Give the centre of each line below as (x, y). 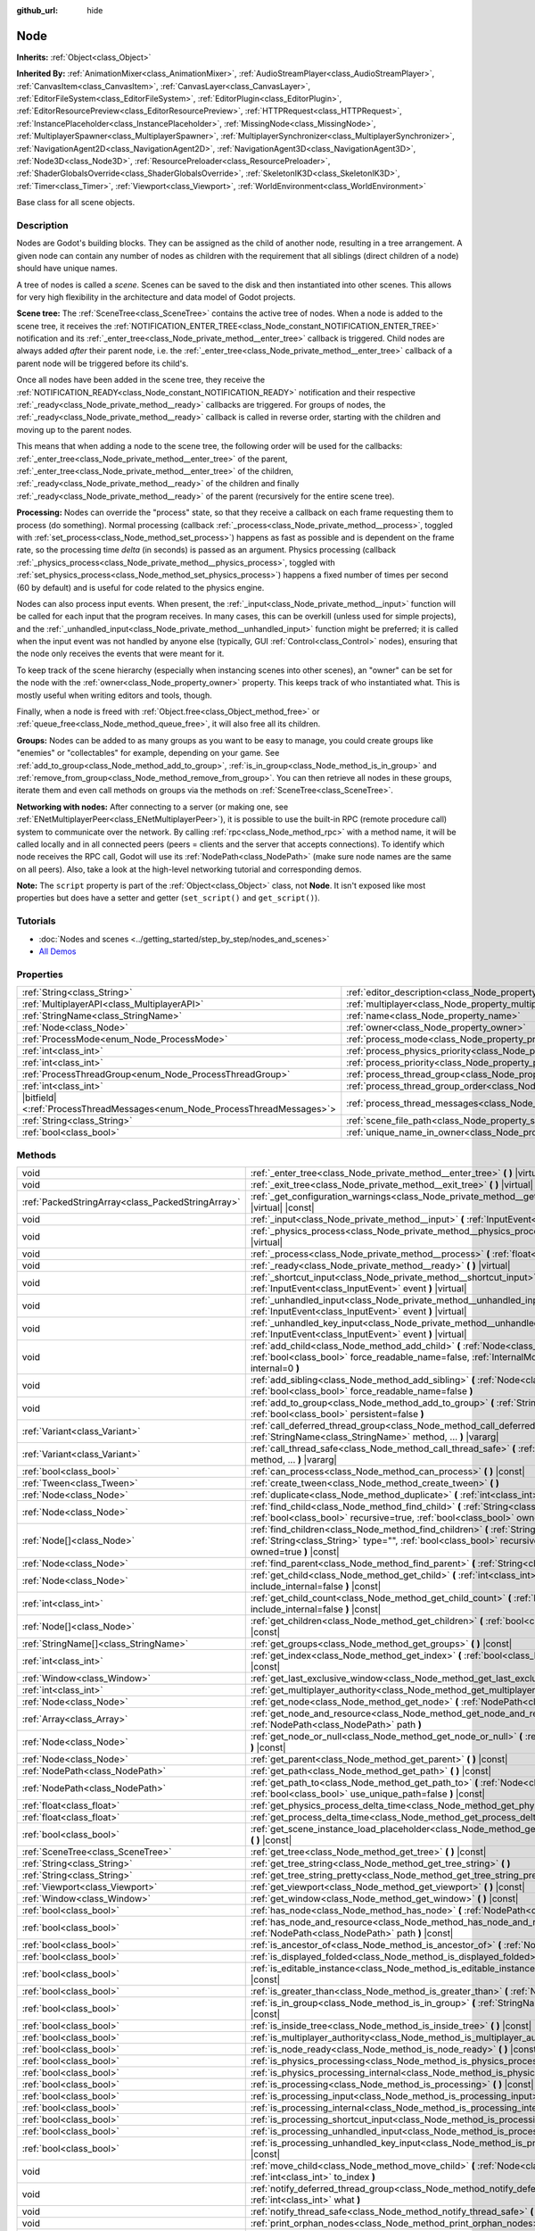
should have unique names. (67, 269)
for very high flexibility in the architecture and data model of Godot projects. (156, 297)
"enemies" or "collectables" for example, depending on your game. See (148, 753)
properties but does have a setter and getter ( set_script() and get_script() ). (168, 898)
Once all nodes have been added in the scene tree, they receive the (141, 380)
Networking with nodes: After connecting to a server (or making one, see (152, 807)
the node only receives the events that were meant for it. (120, 654)
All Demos (58, 951)
